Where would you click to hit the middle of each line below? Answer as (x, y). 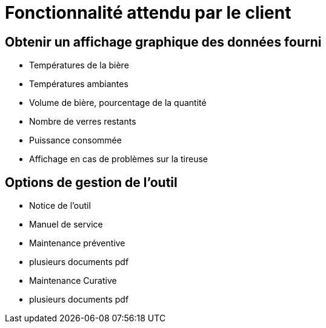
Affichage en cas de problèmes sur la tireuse (119, 159)
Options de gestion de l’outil (91, 182)
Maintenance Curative (73, 281)
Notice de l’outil (60, 206)
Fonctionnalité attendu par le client (148, 13)
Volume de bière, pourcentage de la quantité (118, 103)
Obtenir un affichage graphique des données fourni (163, 42)
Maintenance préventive (77, 243)
